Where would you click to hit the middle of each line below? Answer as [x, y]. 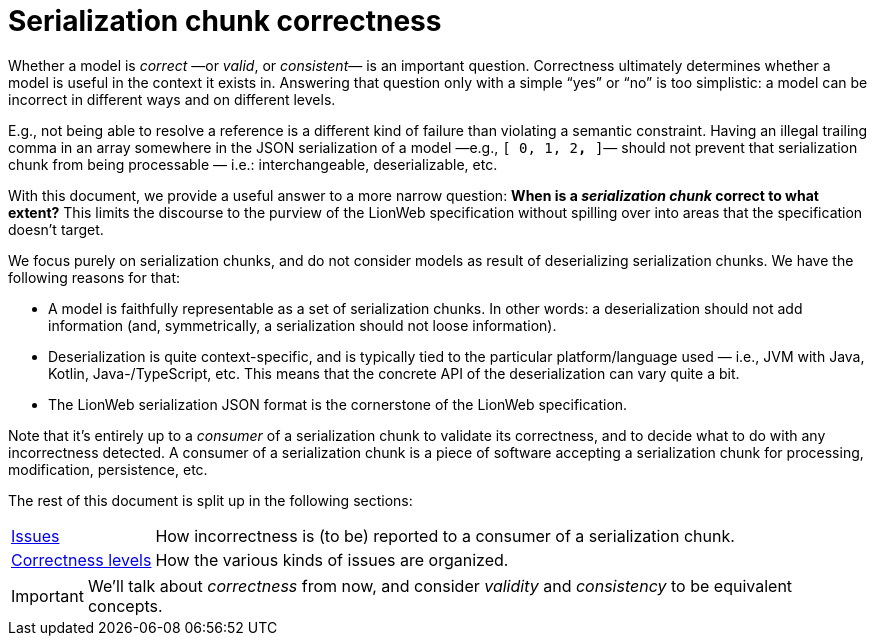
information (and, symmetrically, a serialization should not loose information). [302, 325]
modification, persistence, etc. [108, 469]
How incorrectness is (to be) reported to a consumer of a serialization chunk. [445, 535]
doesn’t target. [56, 229]
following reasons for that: [94, 277]
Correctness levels [81, 559]
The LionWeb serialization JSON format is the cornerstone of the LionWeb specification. [338, 404]
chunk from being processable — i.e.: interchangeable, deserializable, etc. [253, 164]
